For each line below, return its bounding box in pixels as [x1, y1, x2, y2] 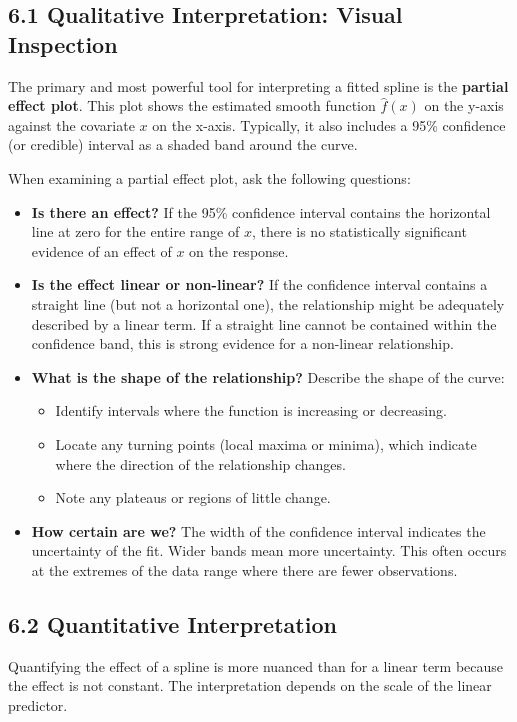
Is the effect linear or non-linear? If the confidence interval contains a [31, 274, 488, 295]
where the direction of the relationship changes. [55, 453, 346, 474]
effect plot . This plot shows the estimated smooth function [8, 95, 376, 116]
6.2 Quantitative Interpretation [8, 608, 337, 639]
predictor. [8, 694, 68, 715]
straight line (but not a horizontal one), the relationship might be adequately [31, 293, 505, 314]
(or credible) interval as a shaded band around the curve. [8, 134, 358, 155]
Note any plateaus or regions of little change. [55, 487, 331, 508]
